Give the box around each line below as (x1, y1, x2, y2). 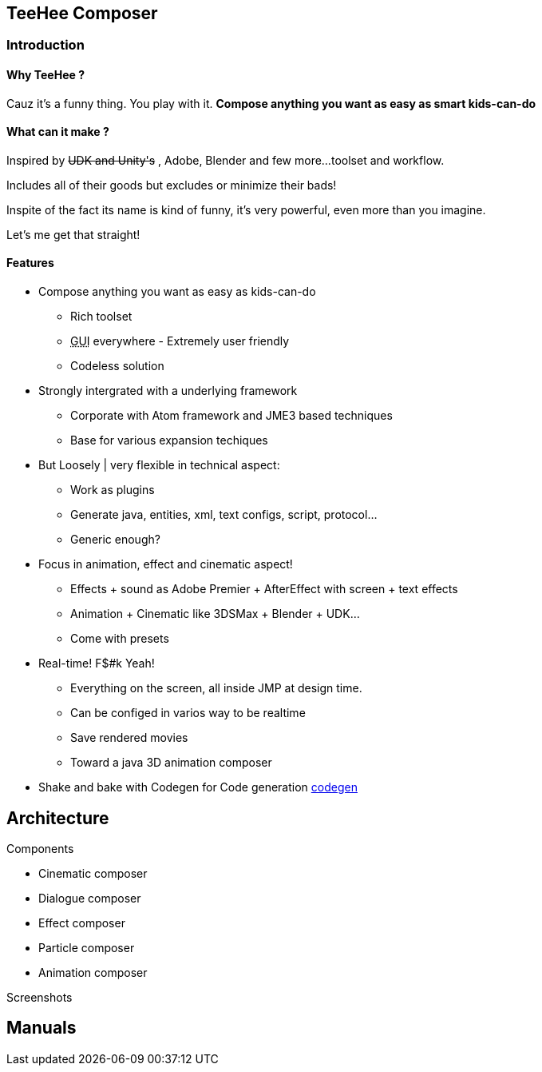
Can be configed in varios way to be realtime (70, 706, 306, 720)
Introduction (6, 37, 85, 54)
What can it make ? (6, 125, 109, 139)
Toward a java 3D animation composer (70, 755, 272, 770)
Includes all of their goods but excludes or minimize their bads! (6, 177, 337, 192)
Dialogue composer (38, 891, 141, 905)
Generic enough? (70, 532, 160, 547)
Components (6, 841, 74, 855)
